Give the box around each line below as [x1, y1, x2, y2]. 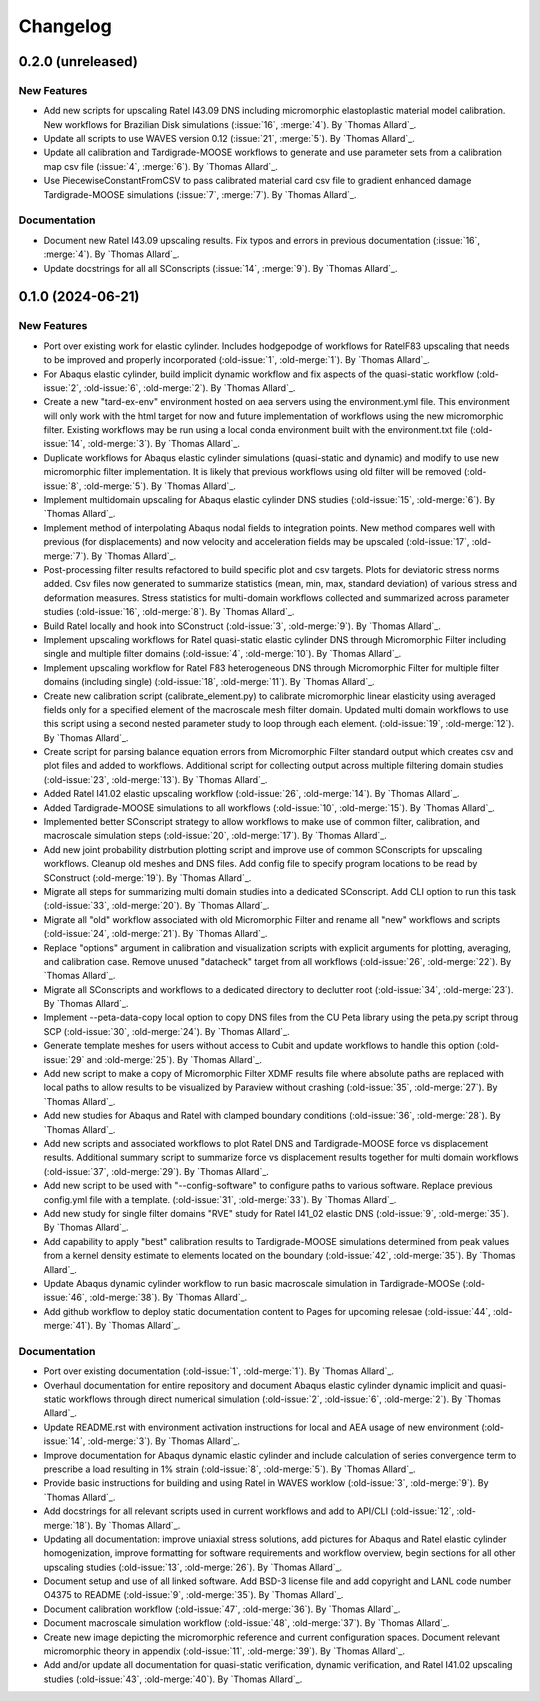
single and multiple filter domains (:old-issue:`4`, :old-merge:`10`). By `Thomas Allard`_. [43, 648, 402, 660]
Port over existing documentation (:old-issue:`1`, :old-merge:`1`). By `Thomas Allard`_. [43, 1365, 395, 1377]
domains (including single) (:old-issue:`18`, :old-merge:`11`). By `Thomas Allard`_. [43, 676, 375, 688]
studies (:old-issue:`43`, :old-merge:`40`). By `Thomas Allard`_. [43, 1673, 303, 1685]
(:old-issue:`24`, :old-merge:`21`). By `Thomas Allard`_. [43, 928, 268, 940]
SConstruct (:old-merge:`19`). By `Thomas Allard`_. [43, 871, 252, 884]
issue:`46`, [43, 1291, 88, 1304]
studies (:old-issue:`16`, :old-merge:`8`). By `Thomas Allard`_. [43, 606, 295, 618]
